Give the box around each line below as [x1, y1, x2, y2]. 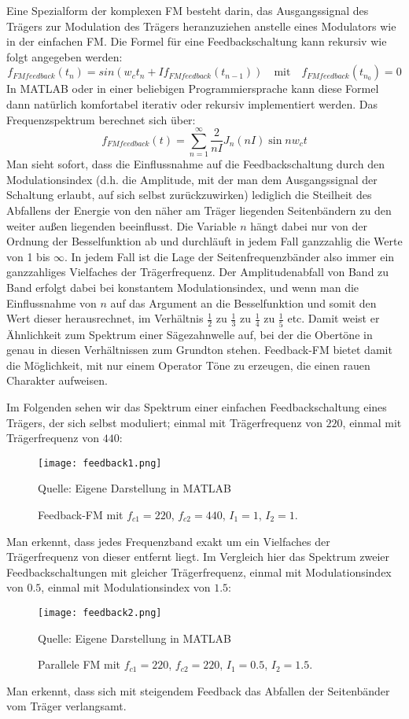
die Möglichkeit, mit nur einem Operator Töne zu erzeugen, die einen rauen [6, 356, 370, 373]
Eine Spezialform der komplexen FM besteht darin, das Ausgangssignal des [6, 2, 369, 18]
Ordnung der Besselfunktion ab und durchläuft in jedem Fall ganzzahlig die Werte [6, 233, 403, 249]
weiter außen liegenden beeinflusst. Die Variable [6, 217, 237, 234]
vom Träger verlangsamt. [6, 698, 127, 714]
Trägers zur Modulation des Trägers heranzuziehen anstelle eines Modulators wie [6, 17, 396, 34]
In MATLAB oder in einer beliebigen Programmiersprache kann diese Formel [6, 80, 379, 97]
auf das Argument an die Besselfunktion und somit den [110, 294, 377, 311]
